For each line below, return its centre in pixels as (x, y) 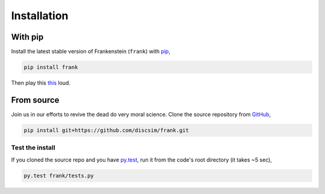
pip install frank (51, 67)
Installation (40, 16)
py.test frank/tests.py (59, 175)
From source (35, 100)
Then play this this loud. (41, 83)
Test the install (33, 148)
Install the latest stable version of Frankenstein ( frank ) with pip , (91, 52)
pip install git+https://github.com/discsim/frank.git (106, 130)
